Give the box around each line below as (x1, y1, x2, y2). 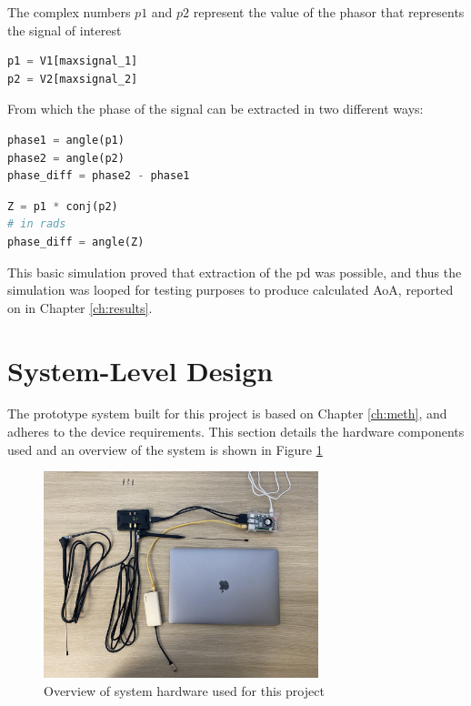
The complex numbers (7, 3, 131, 21)
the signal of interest (7, 20, 122, 39)
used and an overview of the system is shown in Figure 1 (7, 439, 323, 459)
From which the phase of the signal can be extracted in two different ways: (7, 99, 424, 118)
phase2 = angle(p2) (7, 151, 125, 165)
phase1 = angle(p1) (7, 133, 125, 146)
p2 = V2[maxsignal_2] (7, 72, 138, 86)
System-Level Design (7, 351, 274, 388)
